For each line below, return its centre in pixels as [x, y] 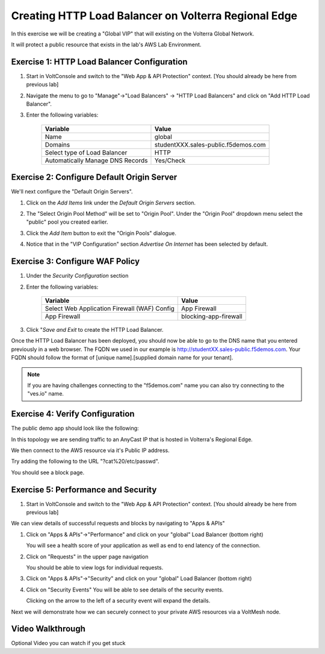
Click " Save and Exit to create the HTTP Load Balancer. [95, 329]
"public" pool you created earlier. [67, 222]
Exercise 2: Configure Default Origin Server [94, 177]
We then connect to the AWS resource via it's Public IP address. [90, 450]
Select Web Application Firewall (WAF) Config [110, 308]
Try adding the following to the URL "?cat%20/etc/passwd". [85, 461]
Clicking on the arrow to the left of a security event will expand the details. [118, 601]
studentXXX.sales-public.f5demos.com [210, 144]
